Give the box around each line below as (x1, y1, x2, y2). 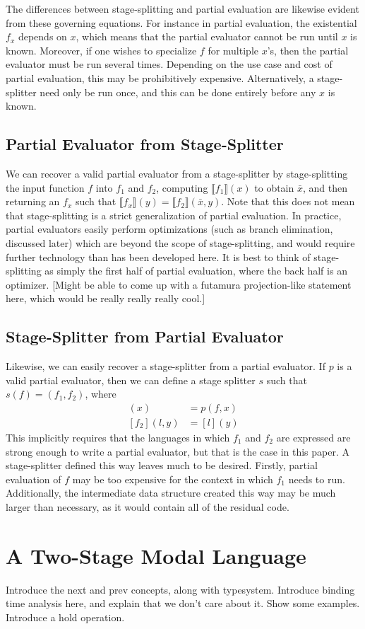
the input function (6, 180, 85, 195)
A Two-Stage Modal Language (6, 541, 306, 570)
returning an (6, 194, 60, 209)
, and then (302, 180, 347, 195)
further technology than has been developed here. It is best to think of (6, 249, 311, 264)
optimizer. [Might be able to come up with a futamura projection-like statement (6, 277, 352, 292)
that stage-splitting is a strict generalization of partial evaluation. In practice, (6, 207, 342, 222)
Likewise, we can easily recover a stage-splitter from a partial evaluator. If (6, 359, 325, 374)
